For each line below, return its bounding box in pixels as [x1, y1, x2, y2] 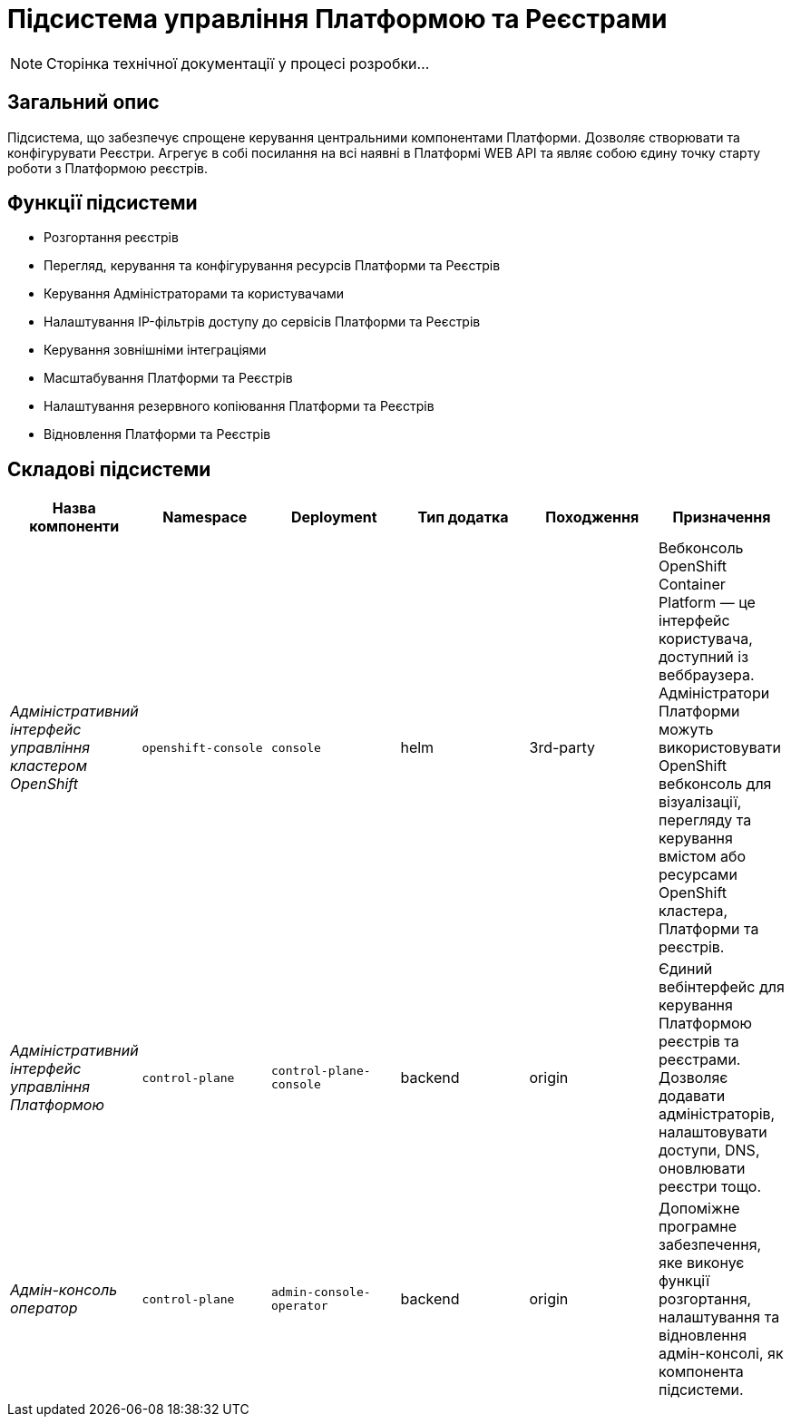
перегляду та [659, 811, 752, 830]
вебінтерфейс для [659, 978, 785, 997]
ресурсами [659, 865, 737, 884]
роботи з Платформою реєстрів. [7, 160, 208, 176]
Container [659, 575, 726, 594]
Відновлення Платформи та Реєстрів [44, 426, 271, 443]
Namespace [162, 508, 248, 527]
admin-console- [271, 1285, 371, 1300]
